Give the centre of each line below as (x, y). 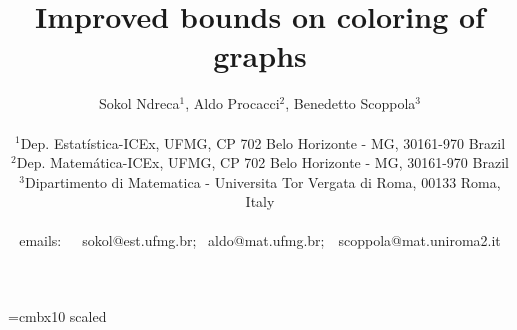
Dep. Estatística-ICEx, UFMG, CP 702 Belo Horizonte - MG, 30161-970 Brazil (263, 142)
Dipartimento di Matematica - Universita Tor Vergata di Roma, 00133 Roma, (263, 181)
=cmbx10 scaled (57, 316)
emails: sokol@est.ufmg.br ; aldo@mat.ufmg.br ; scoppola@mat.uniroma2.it (260, 240)
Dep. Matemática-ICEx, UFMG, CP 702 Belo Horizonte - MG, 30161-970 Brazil (262, 162)
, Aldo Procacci (232, 103)
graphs (260, 55)
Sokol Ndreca (139, 103)
